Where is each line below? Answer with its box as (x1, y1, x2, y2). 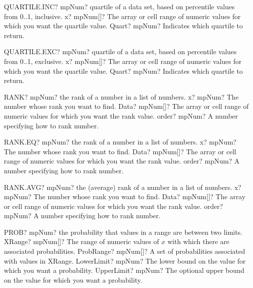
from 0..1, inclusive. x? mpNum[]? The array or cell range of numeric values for (4, 11, 241, 21)
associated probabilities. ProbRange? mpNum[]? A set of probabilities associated (4, 246, 245, 256)
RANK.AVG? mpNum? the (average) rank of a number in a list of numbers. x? (4, 182, 241, 192)
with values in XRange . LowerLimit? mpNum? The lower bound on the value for (4, 255, 246, 266)
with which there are (168, 236, 230, 247)
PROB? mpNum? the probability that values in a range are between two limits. (4, 226, 243, 237)
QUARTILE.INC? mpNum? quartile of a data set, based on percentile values (4, 1, 235, 11)
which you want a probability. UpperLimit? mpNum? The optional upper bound (4, 265, 245, 275)
